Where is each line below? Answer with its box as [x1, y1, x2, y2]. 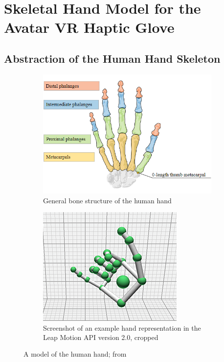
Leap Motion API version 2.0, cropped [43, 332, 158, 342]
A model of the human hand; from [23, 348, 127, 359]
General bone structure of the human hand [43, 195, 172, 205]
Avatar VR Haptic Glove [4, 17, 175, 37]
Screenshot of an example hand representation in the [43, 322, 201, 333]
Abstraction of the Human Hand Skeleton [4, 50, 221, 66]
